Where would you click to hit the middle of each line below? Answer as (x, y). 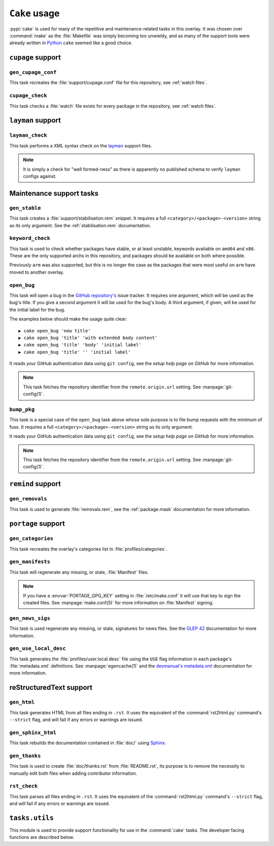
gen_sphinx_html (33, 732)
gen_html (22, 702)
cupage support (35, 58)
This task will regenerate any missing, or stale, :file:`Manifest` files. (79, 572)
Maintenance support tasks (54, 193)
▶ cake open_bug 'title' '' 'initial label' (75, 352)
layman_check (28, 135)
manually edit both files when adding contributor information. (73, 773)
